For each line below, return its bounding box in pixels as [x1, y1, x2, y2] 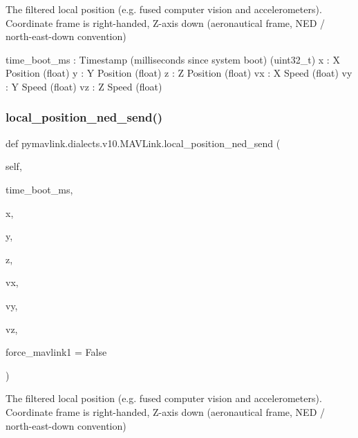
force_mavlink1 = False [6, 345, 107, 359]
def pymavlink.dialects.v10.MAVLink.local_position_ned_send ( [6, 135, 281, 150]
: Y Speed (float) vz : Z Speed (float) [6, 79, 162, 93]
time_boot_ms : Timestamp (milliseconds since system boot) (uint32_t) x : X [6, 52, 340, 66]
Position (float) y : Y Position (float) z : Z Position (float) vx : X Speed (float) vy [6, 66, 352, 80]
